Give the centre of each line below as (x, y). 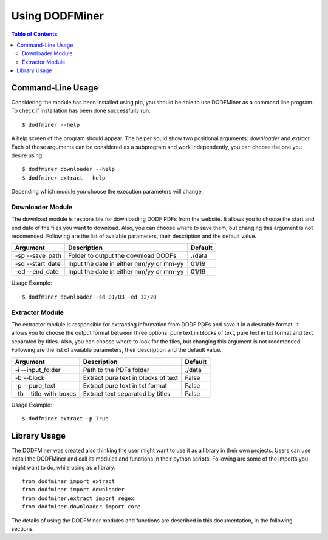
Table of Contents (34, 34)
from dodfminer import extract (69, 481)
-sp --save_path (38, 256)
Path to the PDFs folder (116, 370)
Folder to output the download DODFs (122, 256)
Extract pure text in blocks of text (131, 377)
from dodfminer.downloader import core (81, 507)
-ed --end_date (37, 272)
